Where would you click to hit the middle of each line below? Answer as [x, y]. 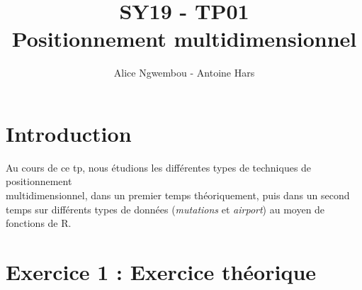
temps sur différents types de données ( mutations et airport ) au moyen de [165, 209]
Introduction [69, 133]
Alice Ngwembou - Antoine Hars [184, 73]
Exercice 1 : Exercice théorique [161, 272]
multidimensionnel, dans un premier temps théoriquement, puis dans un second [178, 195]
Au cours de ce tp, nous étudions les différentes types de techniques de [159, 167]
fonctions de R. [39, 223]
